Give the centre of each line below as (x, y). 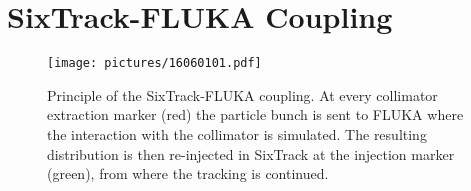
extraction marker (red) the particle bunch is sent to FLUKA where (255, 114)
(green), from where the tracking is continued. (188, 173)
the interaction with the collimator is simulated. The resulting (237, 133)
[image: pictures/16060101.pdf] (154, 63)
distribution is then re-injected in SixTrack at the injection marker (251, 153)
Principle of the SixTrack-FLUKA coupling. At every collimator (242, 94)
